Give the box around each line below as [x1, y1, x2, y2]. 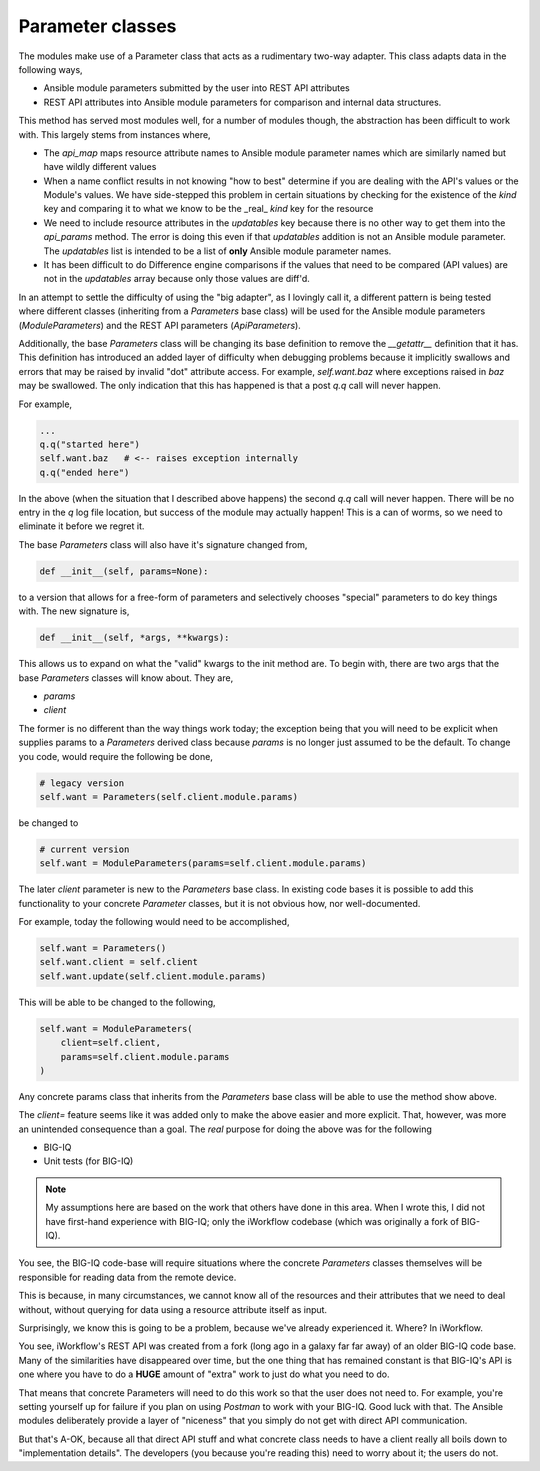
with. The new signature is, [18, 605, 130, 617]
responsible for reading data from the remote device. [18, 1271, 237, 1283]
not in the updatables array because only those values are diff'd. [43, 273, 310, 285]
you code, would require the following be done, [18, 750, 214, 762]
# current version [39, 843, 130, 855]
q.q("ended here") [39, 466, 130, 478]
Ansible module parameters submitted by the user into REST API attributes [43, 82, 350, 94]
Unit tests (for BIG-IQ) [43, 1155, 134, 1167]
